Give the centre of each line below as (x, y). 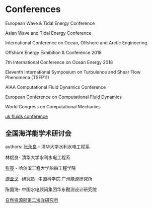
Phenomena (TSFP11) (27, 77)
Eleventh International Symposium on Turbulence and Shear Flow (73, 72)
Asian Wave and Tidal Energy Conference (48, 33)
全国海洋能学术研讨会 (38, 134)
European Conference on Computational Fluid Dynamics (64, 97)
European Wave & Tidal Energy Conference (50, 23)
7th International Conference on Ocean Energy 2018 (59, 62)
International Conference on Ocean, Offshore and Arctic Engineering (76, 43)
